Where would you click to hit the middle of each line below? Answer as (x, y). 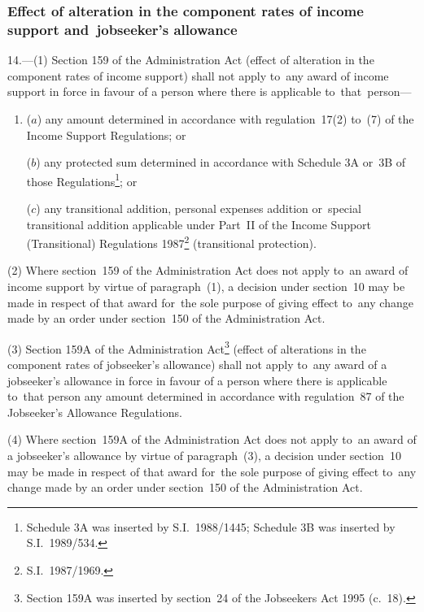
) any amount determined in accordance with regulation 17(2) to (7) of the (225, 118)
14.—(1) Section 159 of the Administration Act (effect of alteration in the (191, 60)
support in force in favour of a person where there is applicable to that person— (210, 91)
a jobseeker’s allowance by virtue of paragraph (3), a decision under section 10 (204, 455)
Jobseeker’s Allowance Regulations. (95, 412)
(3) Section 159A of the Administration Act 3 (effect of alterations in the (187, 347)
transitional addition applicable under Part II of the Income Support (199, 224)
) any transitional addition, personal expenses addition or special (199, 208)
